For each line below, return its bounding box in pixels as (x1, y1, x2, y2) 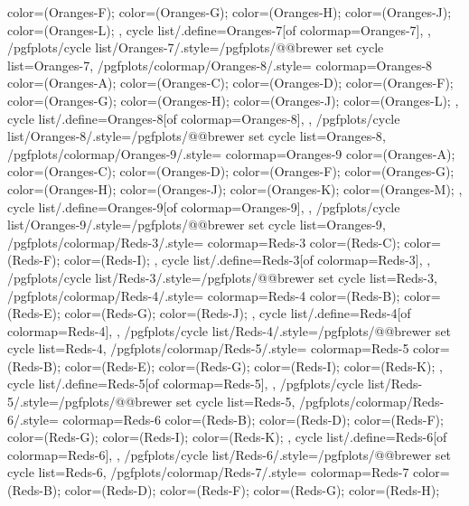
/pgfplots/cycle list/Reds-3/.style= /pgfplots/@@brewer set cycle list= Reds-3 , (7, 267, 437, 286)
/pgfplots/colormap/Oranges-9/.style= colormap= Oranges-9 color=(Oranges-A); (7, 144, 455, 163)
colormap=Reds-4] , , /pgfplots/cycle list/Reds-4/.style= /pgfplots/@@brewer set (7, 321, 452, 340)
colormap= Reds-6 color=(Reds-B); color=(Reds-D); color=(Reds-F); (62, 409, 444, 428)
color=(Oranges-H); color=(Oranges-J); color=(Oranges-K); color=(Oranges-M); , (7, 179, 463, 198)
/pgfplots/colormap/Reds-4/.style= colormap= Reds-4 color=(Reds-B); (7, 286, 400, 305)
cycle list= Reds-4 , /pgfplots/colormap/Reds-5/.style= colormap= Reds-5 (7, 339, 409, 358)
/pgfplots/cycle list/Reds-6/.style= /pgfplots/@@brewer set (124, 445, 452, 464)
